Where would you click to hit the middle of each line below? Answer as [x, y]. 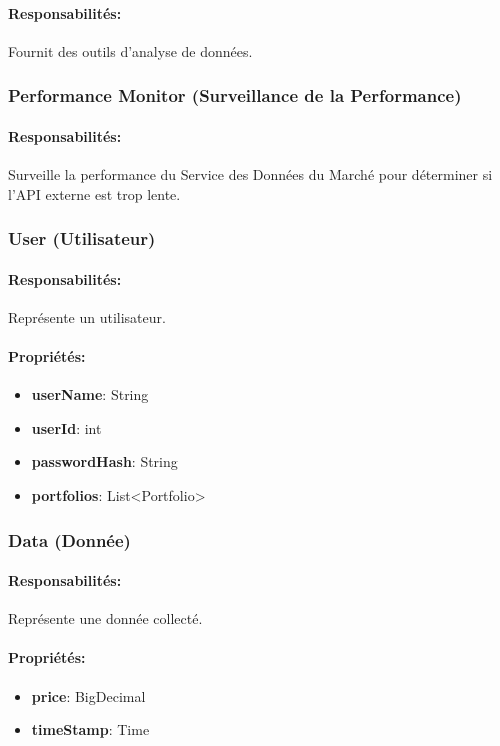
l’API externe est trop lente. [94, 193]
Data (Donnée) [69, 539]
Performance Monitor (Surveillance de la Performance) [235, 95]
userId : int [66, 427]
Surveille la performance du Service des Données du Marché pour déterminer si [250, 174]
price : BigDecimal [88, 695]
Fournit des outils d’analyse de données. [130, 50]
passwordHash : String [104, 461]
